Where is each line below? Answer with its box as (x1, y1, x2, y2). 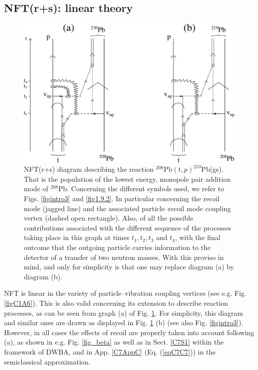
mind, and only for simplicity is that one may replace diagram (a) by (24, 261, 234, 272)
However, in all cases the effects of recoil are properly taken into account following (4, 327, 255, 337)
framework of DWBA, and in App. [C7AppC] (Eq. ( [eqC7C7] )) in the (4, 346, 216, 357)
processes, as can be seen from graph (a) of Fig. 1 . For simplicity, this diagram (4, 307, 244, 318)
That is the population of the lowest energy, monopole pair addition (24, 173, 231, 184)
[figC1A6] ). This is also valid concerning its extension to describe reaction (4, 297, 228, 308)
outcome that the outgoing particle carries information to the (24, 242, 211, 252)
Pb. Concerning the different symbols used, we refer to (58, 183, 224, 194)
